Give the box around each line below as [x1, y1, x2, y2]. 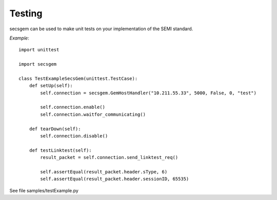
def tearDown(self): [29, 126, 81, 132]
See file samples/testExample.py [9, 187, 79, 193]
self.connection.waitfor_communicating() [40, 111, 146, 117]
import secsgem [18, 62, 57, 67]
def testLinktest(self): [29, 147, 92, 153]
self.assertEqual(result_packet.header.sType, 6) [40, 169, 168, 174]
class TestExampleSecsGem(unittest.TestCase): [18, 75, 138, 82]
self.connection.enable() [40, 104, 105, 110]
